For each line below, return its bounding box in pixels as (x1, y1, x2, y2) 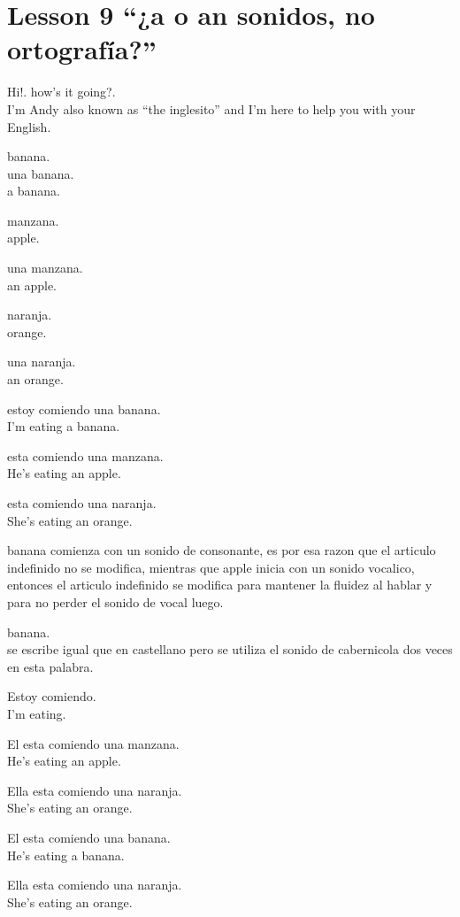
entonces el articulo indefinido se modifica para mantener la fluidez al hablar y (7, 575, 433, 594)
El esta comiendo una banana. (7, 828, 171, 846)
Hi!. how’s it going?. (7, 82, 116, 101)
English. (7, 117, 51, 135)
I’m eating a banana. (7, 417, 120, 435)
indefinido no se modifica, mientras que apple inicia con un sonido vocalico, (7, 558, 415, 576)
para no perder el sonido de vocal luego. (7, 592, 224, 611)
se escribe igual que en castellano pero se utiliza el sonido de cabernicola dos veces (7, 640, 453, 659)
